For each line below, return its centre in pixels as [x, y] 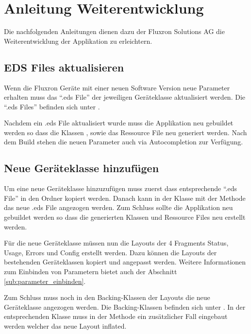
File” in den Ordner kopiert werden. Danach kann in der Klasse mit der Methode [125, 198]
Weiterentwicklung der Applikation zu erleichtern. [78, 41]
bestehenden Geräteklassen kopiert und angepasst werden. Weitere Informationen [125, 262]
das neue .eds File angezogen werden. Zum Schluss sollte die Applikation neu [118, 207]
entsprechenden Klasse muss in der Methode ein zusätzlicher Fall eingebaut [116, 316]
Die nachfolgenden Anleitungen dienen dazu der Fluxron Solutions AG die [114, 31]
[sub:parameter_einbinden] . [45, 281]
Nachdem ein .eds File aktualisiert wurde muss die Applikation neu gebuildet [119, 123]
